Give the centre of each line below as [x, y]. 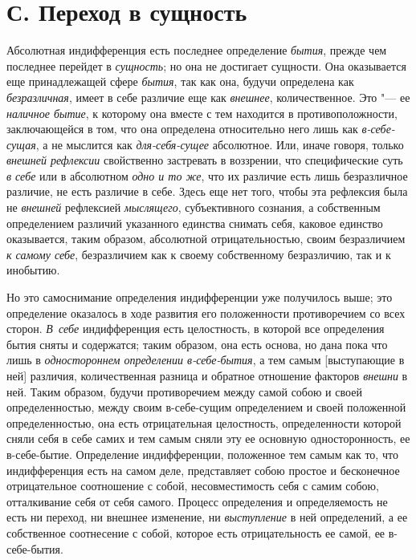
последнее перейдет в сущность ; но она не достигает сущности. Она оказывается [206, 65]
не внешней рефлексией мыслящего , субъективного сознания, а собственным [194, 207]
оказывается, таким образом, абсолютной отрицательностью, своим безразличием [206, 239]
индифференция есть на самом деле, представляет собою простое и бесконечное [203, 470]
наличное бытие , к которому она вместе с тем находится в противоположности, [202, 113]
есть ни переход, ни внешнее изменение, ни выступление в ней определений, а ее [207, 517]
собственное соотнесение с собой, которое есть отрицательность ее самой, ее [196, 532]
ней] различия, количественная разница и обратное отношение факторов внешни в [207, 375]
